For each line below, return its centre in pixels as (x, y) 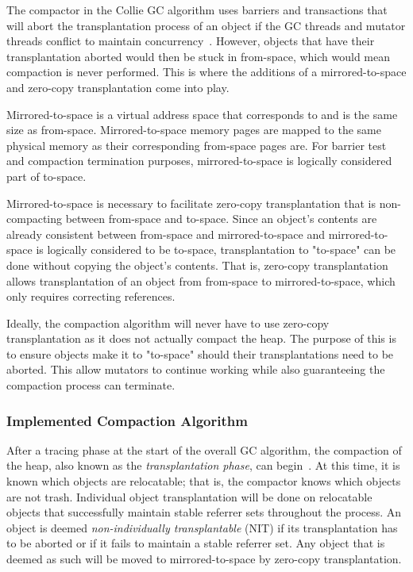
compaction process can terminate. (91, 385)
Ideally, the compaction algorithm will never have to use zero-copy (168, 322)
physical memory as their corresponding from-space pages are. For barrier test (197, 145)
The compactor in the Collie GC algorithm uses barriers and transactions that (197, 10)
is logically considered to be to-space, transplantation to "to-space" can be (216, 250)
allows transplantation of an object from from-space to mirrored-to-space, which (201, 280)
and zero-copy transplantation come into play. (118, 87)
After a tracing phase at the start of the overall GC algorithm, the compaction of (204, 449)
